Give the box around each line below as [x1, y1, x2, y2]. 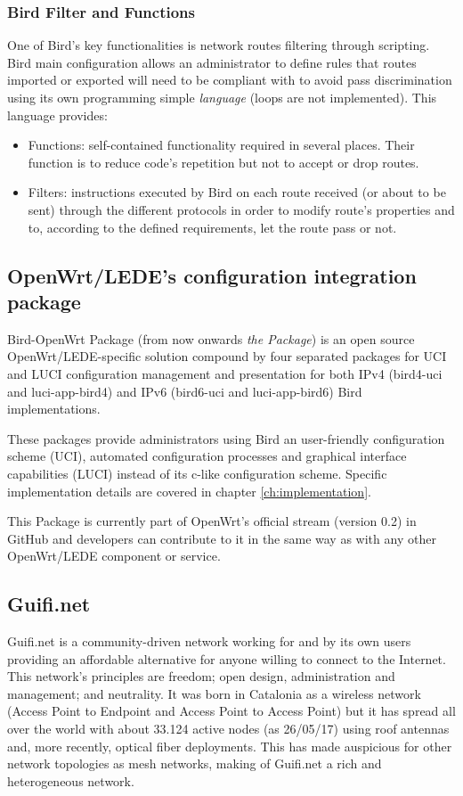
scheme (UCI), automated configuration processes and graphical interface [7, 447, 407, 465]
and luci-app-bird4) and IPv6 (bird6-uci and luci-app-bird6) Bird [7, 382, 362, 400]
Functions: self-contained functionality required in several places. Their [28, 135, 415, 154]
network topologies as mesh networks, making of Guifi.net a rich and [7, 754, 382, 773]
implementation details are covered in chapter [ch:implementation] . [7, 481, 371, 500]
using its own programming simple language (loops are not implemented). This [7, 88, 437, 106]
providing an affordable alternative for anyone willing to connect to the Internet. [7, 649, 446, 668]
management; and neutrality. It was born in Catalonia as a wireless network [7, 684, 421, 702]
